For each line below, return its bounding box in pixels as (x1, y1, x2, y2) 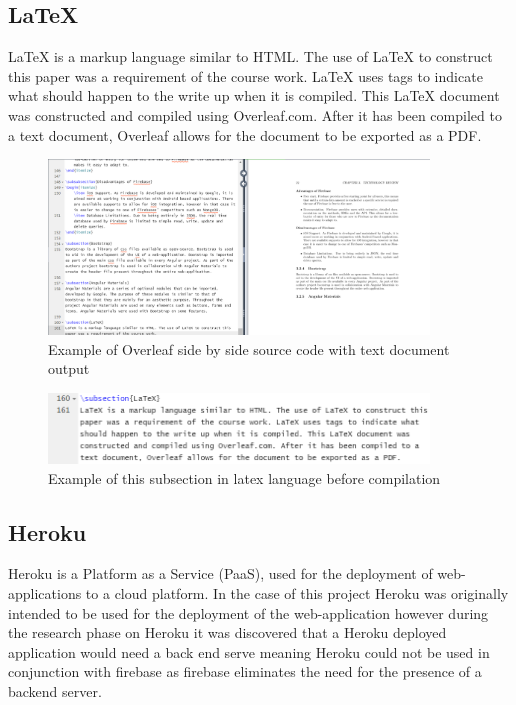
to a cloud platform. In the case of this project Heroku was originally (85, 582, 509, 603)
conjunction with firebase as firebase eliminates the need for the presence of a (8, 661, 482, 682)
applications (8, 582, 82, 603)
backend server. (8, 680, 102, 701)
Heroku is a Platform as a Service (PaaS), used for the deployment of (8, 563, 433, 584)
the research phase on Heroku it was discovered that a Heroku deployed (8, 622, 447, 643)
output (48, 358, 90, 379)
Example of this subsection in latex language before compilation (48, 467, 441, 488)
